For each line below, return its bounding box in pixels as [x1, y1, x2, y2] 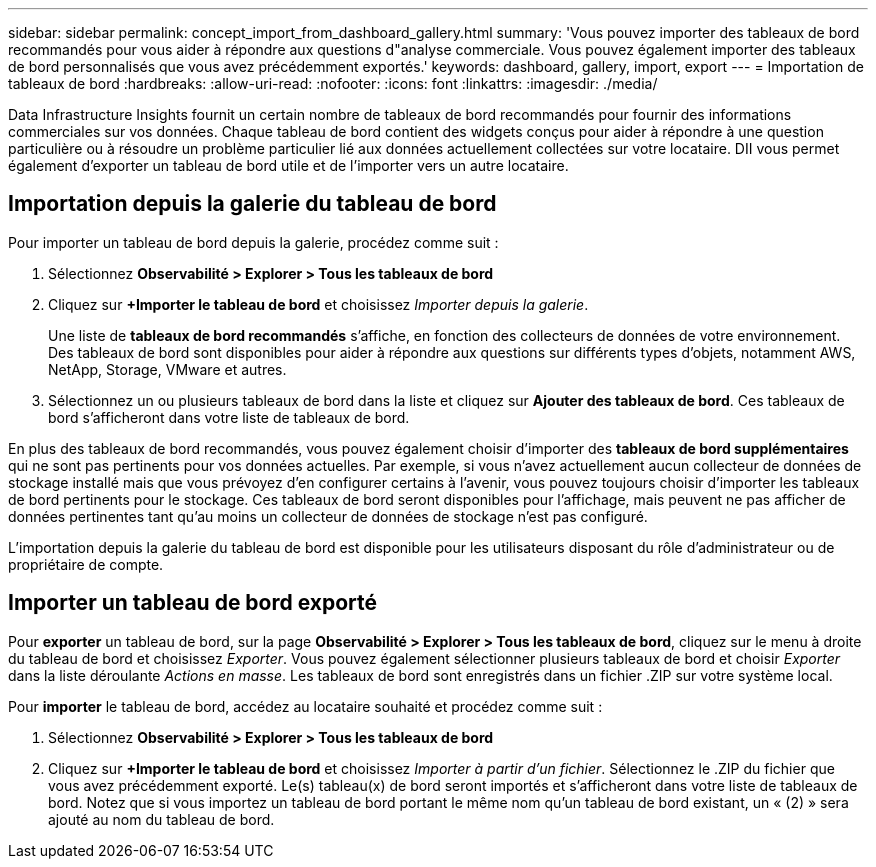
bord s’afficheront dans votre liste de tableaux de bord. [48, 408, 410, 426]
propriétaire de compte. [8, 555, 164, 573]
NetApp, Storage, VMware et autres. [48, 360, 287, 378]
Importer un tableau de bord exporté [8, 590, 378, 616]
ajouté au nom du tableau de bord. [48, 810, 275, 828]
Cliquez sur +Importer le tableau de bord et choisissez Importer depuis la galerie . [48, 295, 589, 313]
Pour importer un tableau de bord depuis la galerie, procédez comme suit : [8, 233, 499, 251]
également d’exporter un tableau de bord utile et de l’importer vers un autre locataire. [8, 157, 569, 174]
